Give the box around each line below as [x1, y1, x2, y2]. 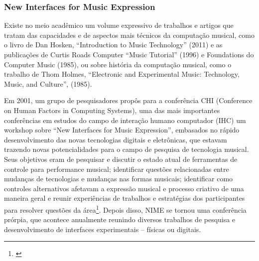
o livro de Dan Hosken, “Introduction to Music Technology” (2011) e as [4, 39, 223, 50]
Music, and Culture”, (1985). [4, 78, 92, 89]
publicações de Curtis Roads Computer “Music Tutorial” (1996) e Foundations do [4, 49, 254, 59]
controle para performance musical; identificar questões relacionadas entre [4, 163, 229, 174]
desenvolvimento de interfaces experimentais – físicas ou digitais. [4, 224, 201, 234]
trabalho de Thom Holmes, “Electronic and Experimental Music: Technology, [4, 69, 240, 79]
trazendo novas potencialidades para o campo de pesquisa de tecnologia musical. [4, 144, 249, 154]
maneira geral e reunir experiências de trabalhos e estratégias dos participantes [4, 193, 245, 203]
